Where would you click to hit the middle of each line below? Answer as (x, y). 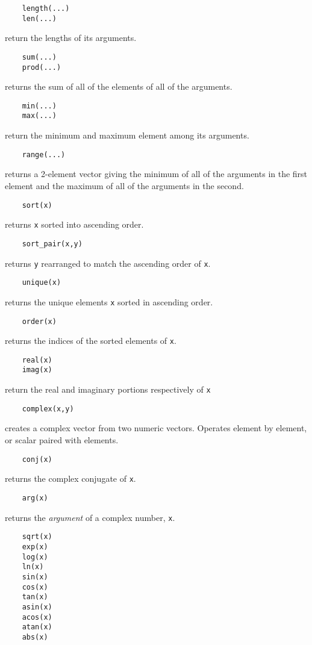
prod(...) (42, 67)
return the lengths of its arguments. (71, 38)
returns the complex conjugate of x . (70, 478)
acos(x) (37, 617)
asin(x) (37, 607)
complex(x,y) (48, 409)
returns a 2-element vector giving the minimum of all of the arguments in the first (156, 174)
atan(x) (37, 627)
